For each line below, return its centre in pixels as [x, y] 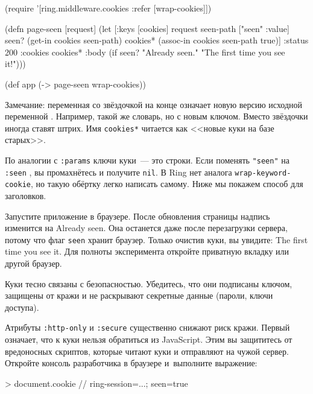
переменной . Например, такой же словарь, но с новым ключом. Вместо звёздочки [156, 116]
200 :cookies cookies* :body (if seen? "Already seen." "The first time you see [145, 52]
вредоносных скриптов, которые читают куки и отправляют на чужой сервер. [147, 351]
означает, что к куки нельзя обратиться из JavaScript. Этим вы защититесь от [149, 339]
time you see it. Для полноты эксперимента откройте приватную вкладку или [147, 251]
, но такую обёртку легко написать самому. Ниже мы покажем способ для [167, 184]
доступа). [22, 307]
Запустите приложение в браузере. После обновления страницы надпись [138, 216]
